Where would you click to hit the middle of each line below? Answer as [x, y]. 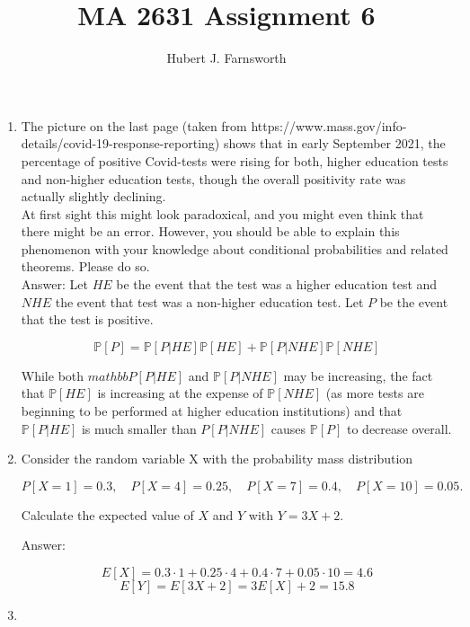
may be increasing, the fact [358, 375]
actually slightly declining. [93, 196]
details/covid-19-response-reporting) [120, 143]
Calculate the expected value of [107, 514]
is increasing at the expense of [180, 393]
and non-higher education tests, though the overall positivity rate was [213, 178]
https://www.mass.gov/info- [329, 125]
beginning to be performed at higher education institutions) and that [212, 411]
